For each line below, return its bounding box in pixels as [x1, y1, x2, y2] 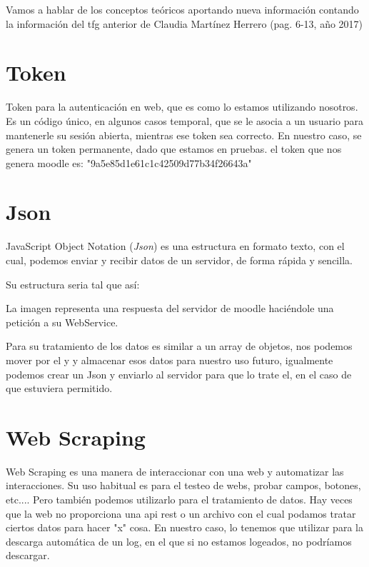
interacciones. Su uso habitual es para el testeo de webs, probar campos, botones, [6, 478, 361, 493]
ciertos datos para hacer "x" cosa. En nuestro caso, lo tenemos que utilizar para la [6, 520, 363, 535]
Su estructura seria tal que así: [6, 276, 140, 291]
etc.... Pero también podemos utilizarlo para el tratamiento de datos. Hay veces [6, 492, 353, 507]
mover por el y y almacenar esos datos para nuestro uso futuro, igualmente [6, 352, 333, 367]
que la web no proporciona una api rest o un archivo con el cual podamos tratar [6, 506, 356, 521]
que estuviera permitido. [6, 381, 113, 396]
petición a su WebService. [6, 314, 118, 329]
